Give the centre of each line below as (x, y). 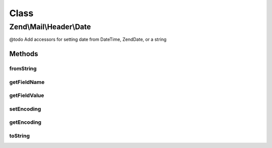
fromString (23, 69)
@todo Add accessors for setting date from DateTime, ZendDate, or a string (88, 39)
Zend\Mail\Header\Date (50, 27)
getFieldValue (27, 95)
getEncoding (25, 122)
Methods (24, 54)
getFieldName (27, 82)
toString (20, 135)
